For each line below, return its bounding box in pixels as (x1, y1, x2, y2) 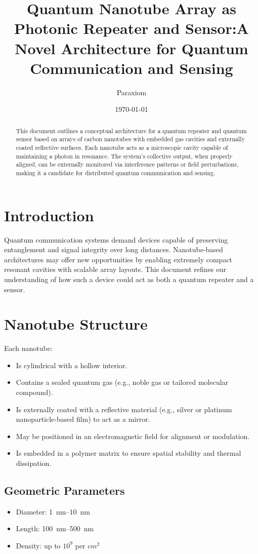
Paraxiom (116, 87, 147, 97)
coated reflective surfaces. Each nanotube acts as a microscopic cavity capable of (16, 143, 228, 151)
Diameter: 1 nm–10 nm (16, 506, 90, 517)
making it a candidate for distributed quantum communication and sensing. (16, 168, 216, 177)
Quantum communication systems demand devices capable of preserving (4, 234, 228, 245)
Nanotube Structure (4, 313, 148, 334)
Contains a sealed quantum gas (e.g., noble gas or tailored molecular (16, 377, 229, 387)
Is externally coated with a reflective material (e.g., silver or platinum (16, 404, 232, 414)
